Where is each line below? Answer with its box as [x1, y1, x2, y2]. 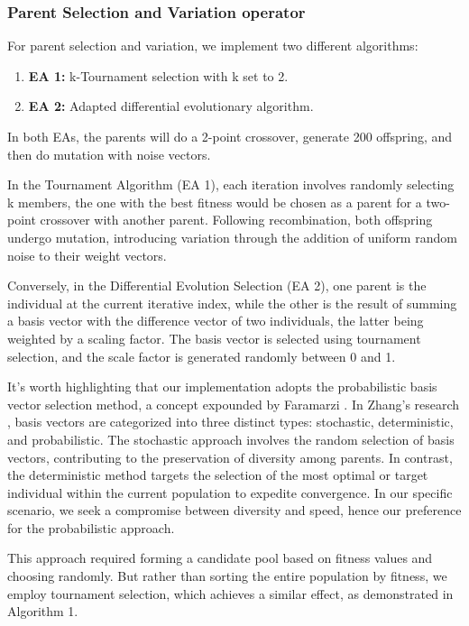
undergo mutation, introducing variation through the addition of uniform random [7, 227, 457, 246]
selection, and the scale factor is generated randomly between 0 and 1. [7, 346, 396, 365]
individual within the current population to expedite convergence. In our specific [7, 483, 453, 502]
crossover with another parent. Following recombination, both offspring [40, 210, 433, 229]
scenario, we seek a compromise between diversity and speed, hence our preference [7, 501, 462, 520]
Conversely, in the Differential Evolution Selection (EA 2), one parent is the [7, 276, 427, 295]
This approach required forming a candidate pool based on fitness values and [7, 548, 433, 567]
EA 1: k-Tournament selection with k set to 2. [28, 66, 289, 85]
